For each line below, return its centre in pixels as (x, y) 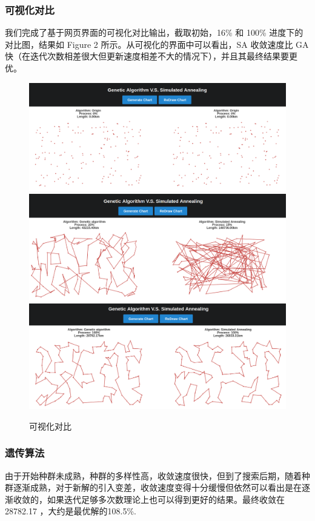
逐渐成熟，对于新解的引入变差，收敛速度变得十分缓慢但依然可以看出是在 (157, 487)
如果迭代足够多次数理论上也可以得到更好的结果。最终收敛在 (166, 499)
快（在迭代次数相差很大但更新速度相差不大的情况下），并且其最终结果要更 (151, 56)
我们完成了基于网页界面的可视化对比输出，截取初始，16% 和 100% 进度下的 (154, 32)
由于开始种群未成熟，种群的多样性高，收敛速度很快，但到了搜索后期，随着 (153, 475)
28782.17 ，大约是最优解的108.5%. (71, 511)
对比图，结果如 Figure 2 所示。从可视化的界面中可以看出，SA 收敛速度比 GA (157, 44)
